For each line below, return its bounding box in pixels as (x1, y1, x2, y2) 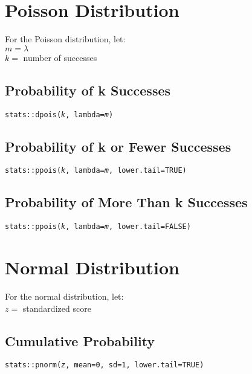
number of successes (23, 51, 97, 63)
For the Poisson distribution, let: (5, 33, 126, 45)
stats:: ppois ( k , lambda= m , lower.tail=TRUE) (5, 166, 187, 175)
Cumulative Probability (5, 331, 155, 350)
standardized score (22, 301, 91, 314)
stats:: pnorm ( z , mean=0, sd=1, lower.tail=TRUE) (5, 361, 204, 370)
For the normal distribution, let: (5, 290, 124, 303)
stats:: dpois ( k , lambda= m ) (5, 110, 114, 119)
